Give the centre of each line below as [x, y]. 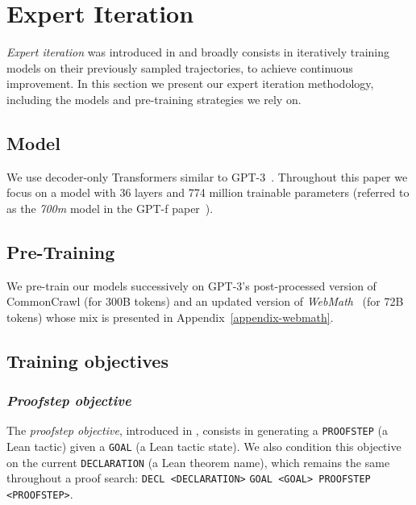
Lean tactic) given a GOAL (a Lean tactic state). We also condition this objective [204, 447]
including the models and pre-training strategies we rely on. [154, 99]
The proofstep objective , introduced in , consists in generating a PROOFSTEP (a [197, 430]
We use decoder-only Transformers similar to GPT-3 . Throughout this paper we [207, 176]
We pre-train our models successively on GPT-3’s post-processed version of [191, 285]
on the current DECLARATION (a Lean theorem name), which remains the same [198, 462]
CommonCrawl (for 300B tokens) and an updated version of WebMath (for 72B [205, 301]
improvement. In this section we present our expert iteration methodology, [190, 83]
